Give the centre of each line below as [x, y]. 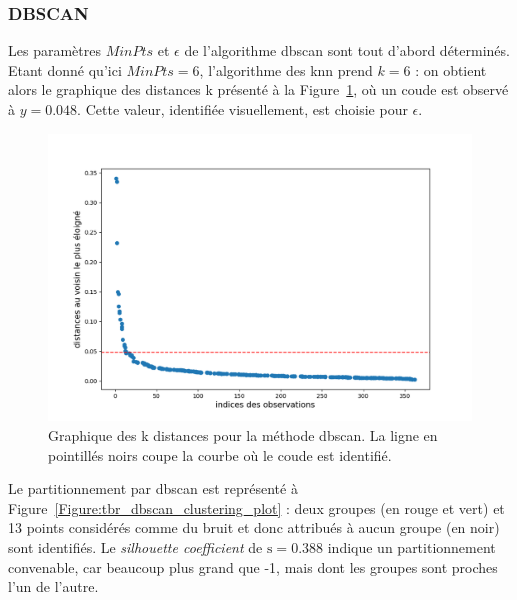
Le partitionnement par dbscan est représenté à [153, 488]
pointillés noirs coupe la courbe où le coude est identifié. [220, 454]
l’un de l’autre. [53, 586]
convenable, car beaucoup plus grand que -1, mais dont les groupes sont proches [253, 566]
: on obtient [451, 69]
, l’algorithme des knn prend [286, 69]
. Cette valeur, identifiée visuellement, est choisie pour [242, 109]
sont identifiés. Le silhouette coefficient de [135, 546]
